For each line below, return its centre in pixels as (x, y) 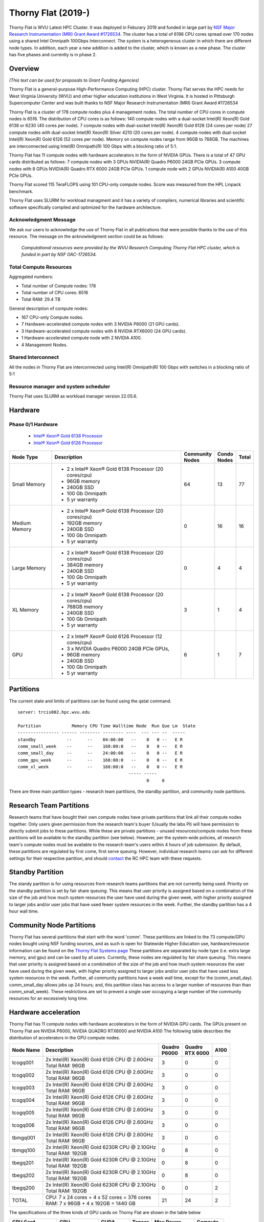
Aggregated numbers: (31, 277)
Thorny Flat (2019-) (49, 13)
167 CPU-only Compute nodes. (53, 317)
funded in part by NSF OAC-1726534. (59, 254)
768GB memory (85, 607)
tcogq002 (23, 1075)
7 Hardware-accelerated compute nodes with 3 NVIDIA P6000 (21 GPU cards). (101, 324)
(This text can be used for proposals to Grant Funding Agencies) (74, 80)
